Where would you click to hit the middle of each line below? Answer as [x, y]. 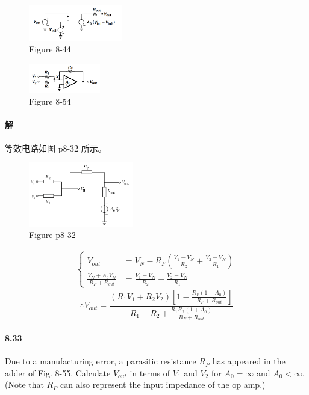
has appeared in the [249, 361]
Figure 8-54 [50, 101]
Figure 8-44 [50, 49]
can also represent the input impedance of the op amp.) [163, 384]
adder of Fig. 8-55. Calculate [58, 372]
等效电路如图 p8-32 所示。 [56, 148]
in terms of [150, 372]
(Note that [24, 384]
